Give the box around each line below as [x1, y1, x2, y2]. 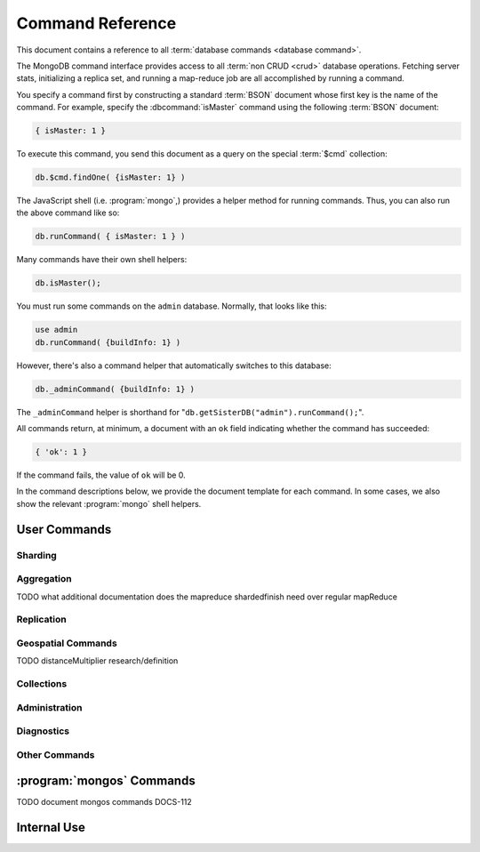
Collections [16, 678, 68, 690]
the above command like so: [16, 207, 120, 218]
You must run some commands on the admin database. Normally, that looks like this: [16, 301, 328, 311]
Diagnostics [16, 725, 70, 737]
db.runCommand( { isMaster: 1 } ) [35, 231, 186, 242]
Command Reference [16, 13, 177, 33]
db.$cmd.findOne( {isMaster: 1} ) [35, 173, 186, 182]
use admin [35, 325, 78, 335]
